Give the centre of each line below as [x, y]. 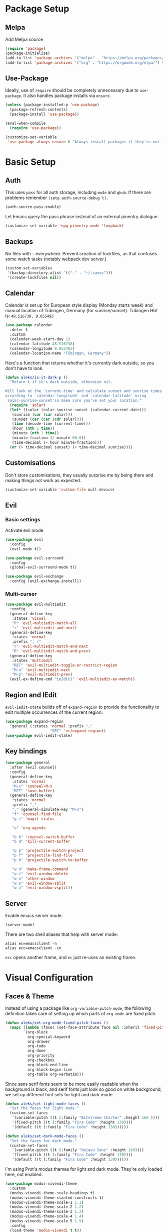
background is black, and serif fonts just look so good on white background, [83, 1089]
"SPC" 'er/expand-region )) [78, 731]
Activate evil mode [24, 530]
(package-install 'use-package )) [44, 114]
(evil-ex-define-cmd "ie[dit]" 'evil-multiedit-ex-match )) [72, 679]
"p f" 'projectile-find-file [42, 856]
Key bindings [26, 751]
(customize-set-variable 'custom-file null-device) [60, 490]
